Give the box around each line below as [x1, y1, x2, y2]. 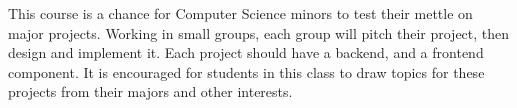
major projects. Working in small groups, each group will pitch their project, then [8, 22, 510, 43]
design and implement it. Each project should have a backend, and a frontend [8, 42, 484, 63]
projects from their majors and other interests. [8, 81, 293, 102]
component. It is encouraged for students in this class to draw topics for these [8, 61, 485, 82]
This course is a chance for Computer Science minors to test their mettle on [8, 3, 473, 23]
